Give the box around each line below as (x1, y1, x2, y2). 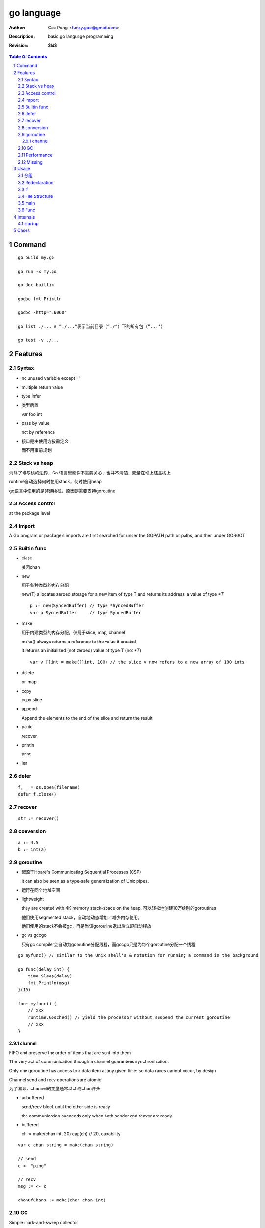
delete (21, 670, 34, 675)
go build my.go (18, 254, 54, 260)
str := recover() (18, 816, 59, 821)
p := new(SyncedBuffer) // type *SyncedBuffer (30, 603, 144, 609)
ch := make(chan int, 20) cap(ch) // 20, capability (21, 1131, 121, 1137)
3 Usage (13, 166, 31, 171)
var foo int (21, 411, 42, 417)
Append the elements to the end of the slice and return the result (21, 715, 153, 721)
